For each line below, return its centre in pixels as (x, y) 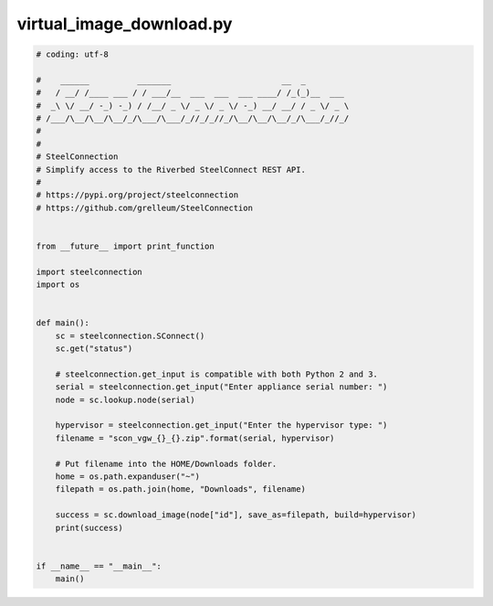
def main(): (63, 323)
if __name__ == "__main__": (99, 566)
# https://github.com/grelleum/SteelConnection (144, 207)
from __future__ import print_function (125, 246)
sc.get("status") (94, 349)
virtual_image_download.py (125, 24)
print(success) (89, 527)
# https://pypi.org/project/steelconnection (137, 195)
